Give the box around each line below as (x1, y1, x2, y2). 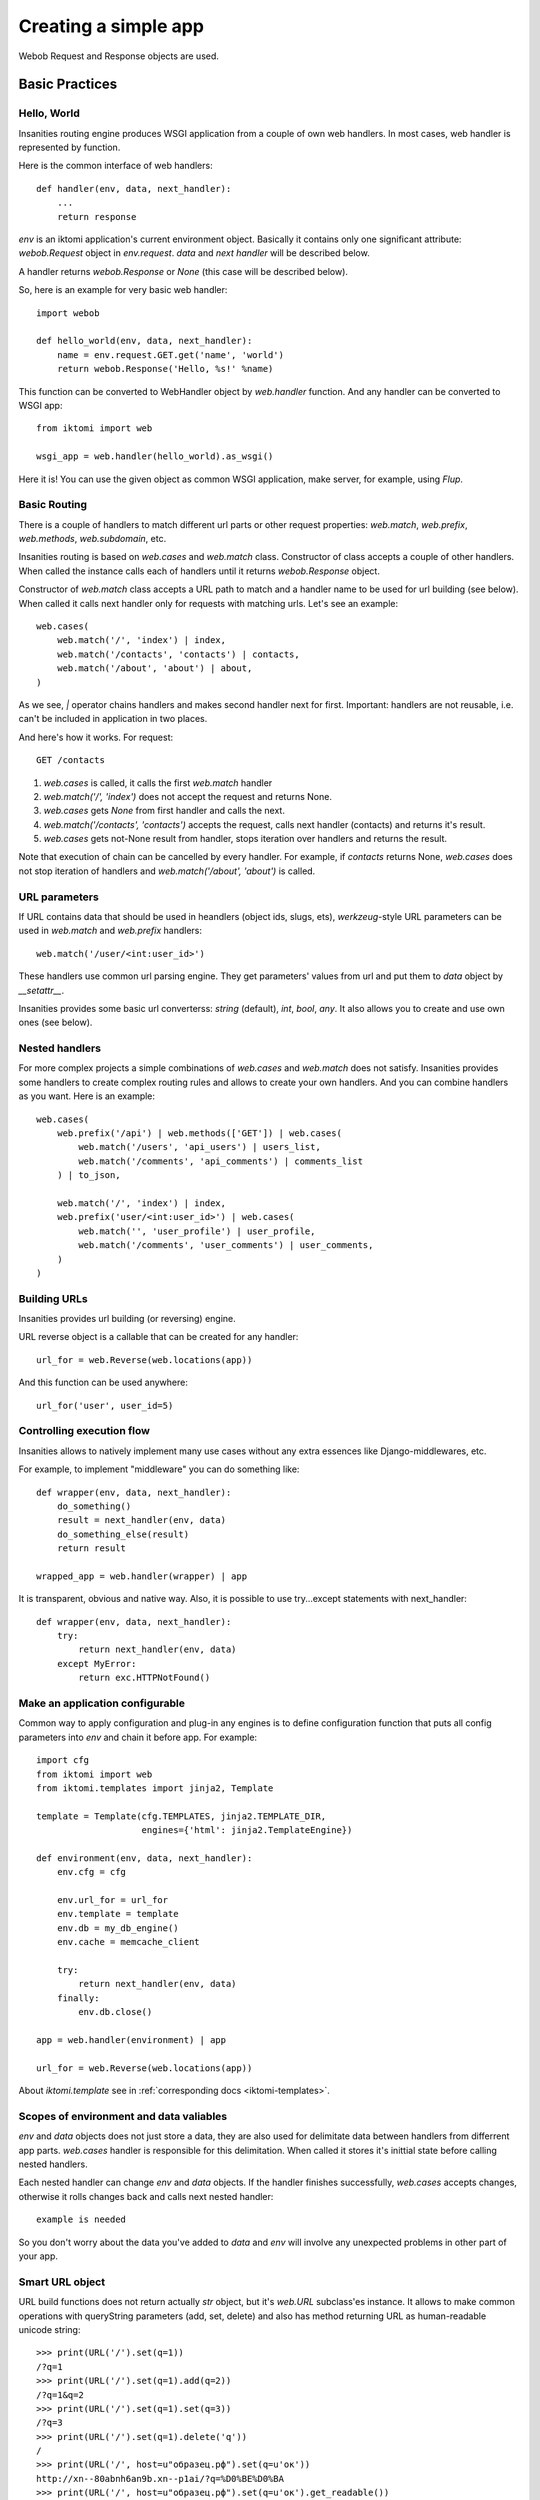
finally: (56, 1992, 100, 2004)
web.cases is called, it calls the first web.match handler (43, 776, 273, 789)
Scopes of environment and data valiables (18, 2109, 228, 2123)
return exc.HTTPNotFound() (78, 1672, 211, 1684)
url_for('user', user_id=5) (36, 1400, 174, 1411)
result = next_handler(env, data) (56, 1515, 227, 1526)
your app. (18, 2250, 59, 2262)
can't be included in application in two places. (18, 713, 208, 725)
